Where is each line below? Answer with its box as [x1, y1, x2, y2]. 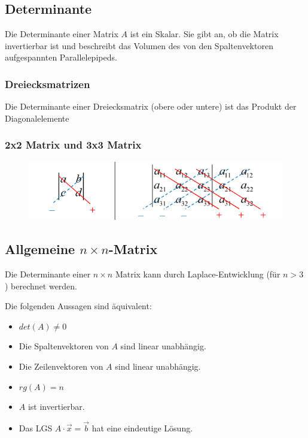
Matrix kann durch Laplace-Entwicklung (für [115, 267, 280, 280]
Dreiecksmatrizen [5, 76, 90, 91]
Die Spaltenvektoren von [19, 340, 109, 352]
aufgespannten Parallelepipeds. [5, 51, 117, 64]
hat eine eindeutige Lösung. [92, 421, 193, 434]
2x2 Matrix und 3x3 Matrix [5, 137, 142, 152]
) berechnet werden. [5, 279, 78, 292]
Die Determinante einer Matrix [5, 28, 118, 40]
